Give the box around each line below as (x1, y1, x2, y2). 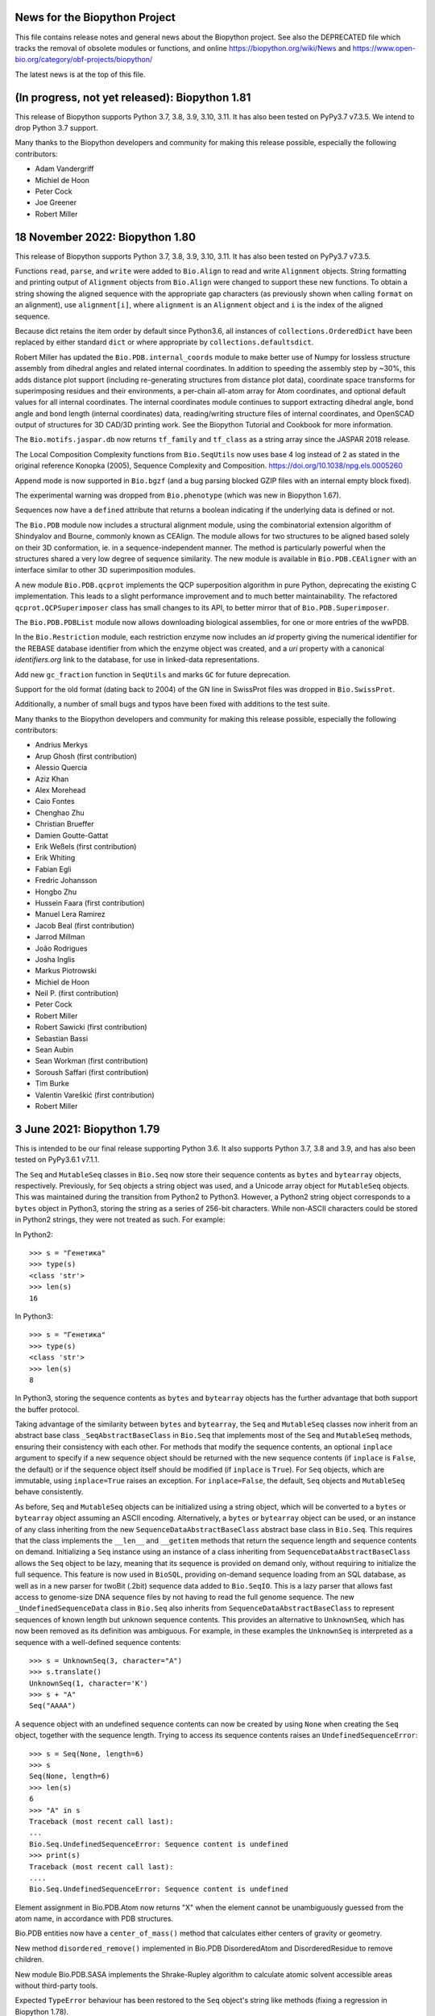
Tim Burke (35, 1079, 70, 1089)
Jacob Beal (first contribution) (35, 920, 135, 931)
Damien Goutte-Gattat (35, 831, 109, 840)
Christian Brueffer (35, 819, 94, 829)
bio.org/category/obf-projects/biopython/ (14, 55, 153, 65)
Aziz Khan (35, 774, 69, 784)
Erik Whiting (35, 853, 76, 863)
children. (14, 1955, 44, 1964)
